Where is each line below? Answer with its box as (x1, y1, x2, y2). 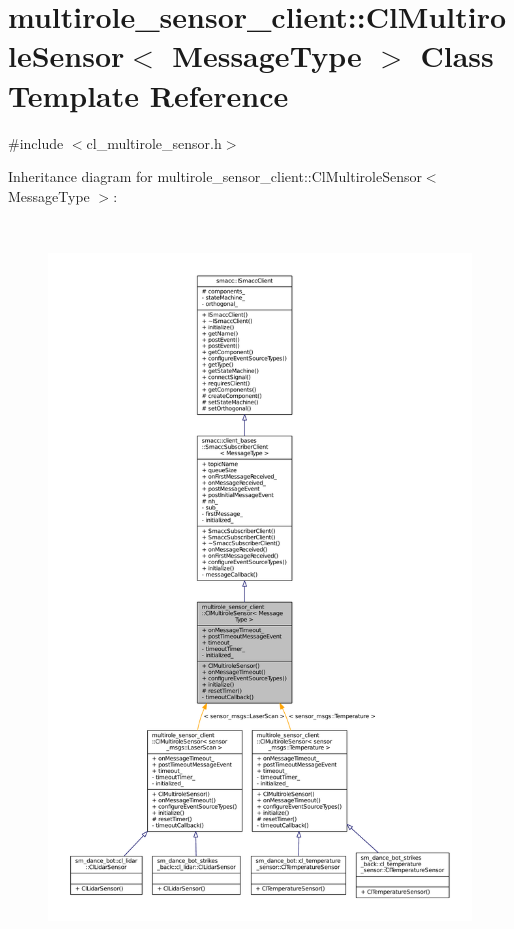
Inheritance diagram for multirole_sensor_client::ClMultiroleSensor (8, 166, 422, 187)
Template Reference (8, 74, 289, 115)
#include (8, 132, 64, 153)
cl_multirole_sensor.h (86, 132, 222, 153)
